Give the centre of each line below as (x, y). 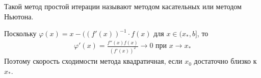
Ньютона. (19, 16)
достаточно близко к (225, 61)
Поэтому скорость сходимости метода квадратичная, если (93, 61)
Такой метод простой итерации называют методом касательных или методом (123, 6)
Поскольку (20, 33)
